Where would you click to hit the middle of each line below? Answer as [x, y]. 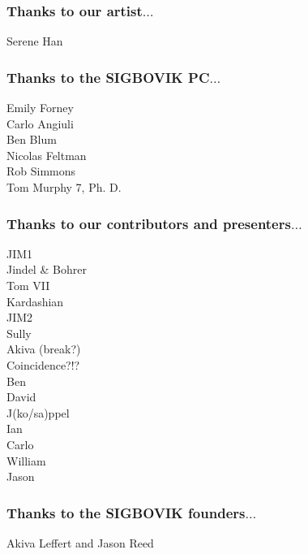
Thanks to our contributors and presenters [149, 223]
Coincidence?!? [43, 364]
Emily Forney [40, 108]
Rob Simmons [41, 171]
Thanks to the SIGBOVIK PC [108, 77]
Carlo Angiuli [40, 123]
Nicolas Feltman [47, 155]
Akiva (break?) [44, 349]
